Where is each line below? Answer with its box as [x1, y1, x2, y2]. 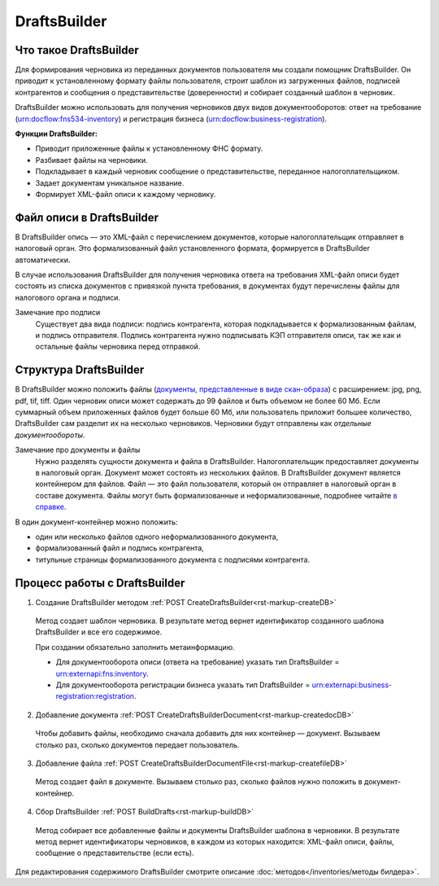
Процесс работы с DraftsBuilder [15, 576, 185, 590]
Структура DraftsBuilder [15, 363, 145, 377]
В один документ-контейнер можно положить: [15, 517, 178, 527]
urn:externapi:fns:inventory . [55, 669, 150, 678]
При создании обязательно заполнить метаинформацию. [35, 642, 235, 651]
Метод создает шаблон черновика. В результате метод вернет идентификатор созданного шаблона [35, 616, 385, 626]
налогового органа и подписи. [15, 292, 121, 302]
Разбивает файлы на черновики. [35, 155, 148, 164]
